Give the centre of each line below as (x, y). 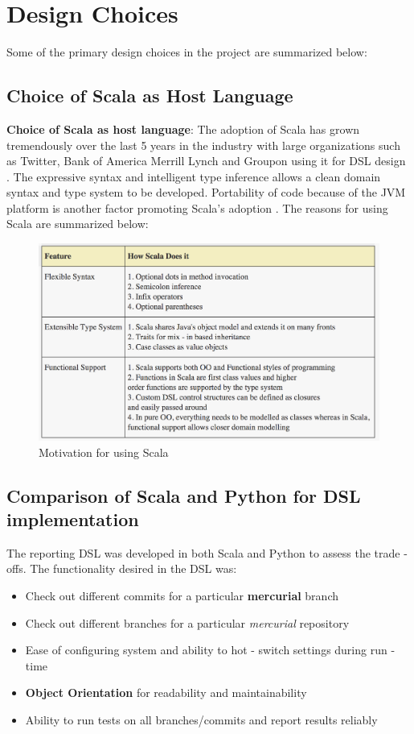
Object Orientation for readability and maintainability (166, 693)
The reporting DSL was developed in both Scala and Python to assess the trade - (207, 552)
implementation (73, 518)
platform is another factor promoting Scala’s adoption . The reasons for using (197, 207)
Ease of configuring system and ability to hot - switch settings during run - (210, 650)
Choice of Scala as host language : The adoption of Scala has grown (183, 129)
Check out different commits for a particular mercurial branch (182, 595)
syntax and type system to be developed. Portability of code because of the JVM (206, 192)
